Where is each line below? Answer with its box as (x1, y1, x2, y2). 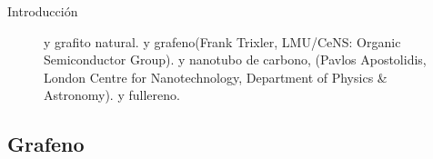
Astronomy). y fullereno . (44, 85, 180, 104)
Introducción (7, 2, 78, 20)
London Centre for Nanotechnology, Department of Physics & (44, 67, 388, 86)
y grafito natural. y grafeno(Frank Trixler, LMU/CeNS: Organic (44, 32, 401, 51)
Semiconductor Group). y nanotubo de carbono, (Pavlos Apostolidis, (44, 50, 427, 69)
